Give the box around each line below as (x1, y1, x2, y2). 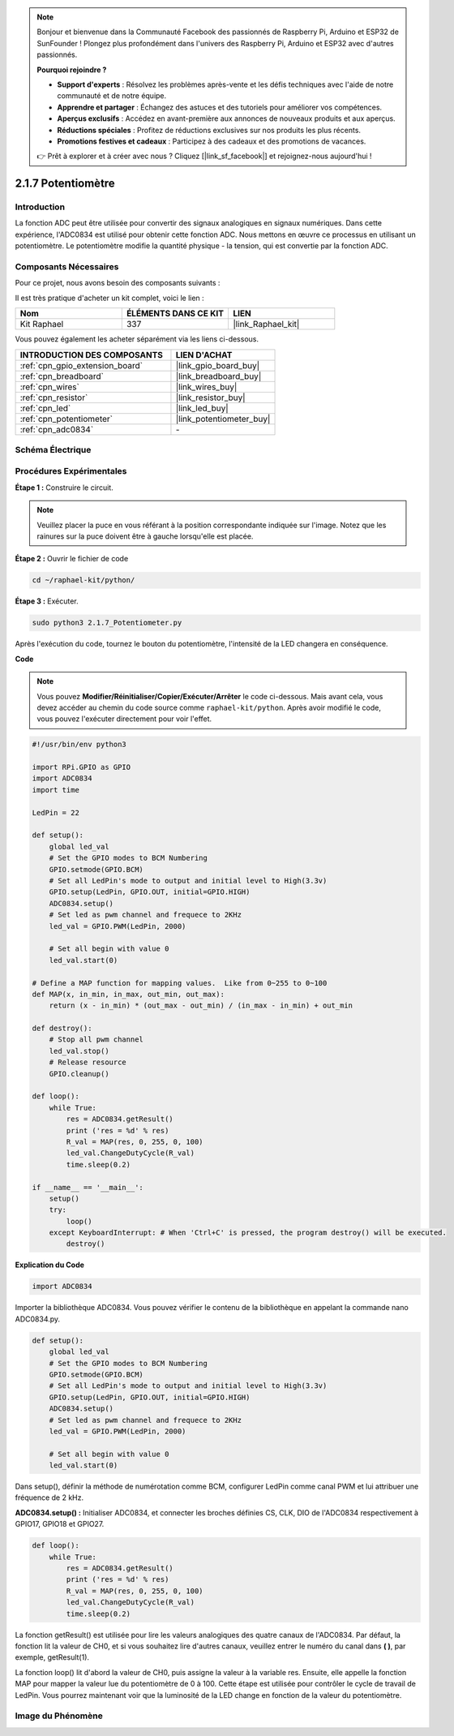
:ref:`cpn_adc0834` (19, 423, 94, 435)
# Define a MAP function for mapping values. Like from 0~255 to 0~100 (32, 978, 328, 987)
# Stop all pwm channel (49, 1035, 143, 1044)
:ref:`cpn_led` (19, 402, 71, 414)
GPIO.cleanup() (49, 1069, 109, 1078)
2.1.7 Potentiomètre (15, 177, 115, 191)
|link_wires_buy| (175, 381, 238, 393)
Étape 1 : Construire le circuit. (15, 483, 113, 492)
